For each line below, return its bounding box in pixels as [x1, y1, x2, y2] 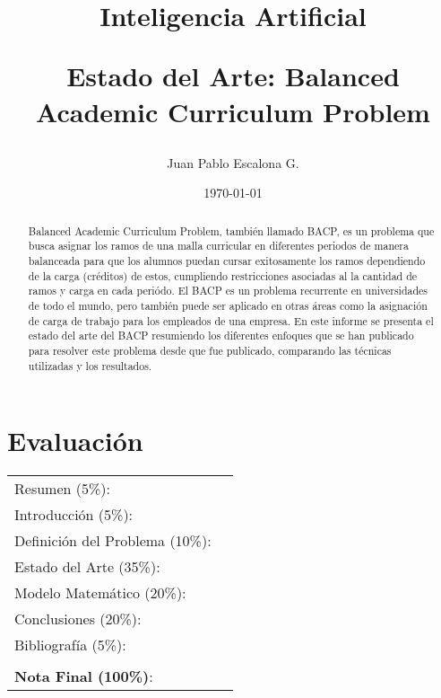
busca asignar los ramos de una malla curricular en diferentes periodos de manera [28, 238, 409, 253]
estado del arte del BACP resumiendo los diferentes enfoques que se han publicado [28, 328, 414, 343]
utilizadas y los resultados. [28, 358, 152, 373]
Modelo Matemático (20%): [14, 582, 186, 604]
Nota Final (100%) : [14, 666, 153, 687]
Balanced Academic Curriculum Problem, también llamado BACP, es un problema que [28, 223, 435, 238]
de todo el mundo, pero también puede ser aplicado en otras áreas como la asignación [28, 298, 428, 314]
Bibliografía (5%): [14, 634, 126, 656]
